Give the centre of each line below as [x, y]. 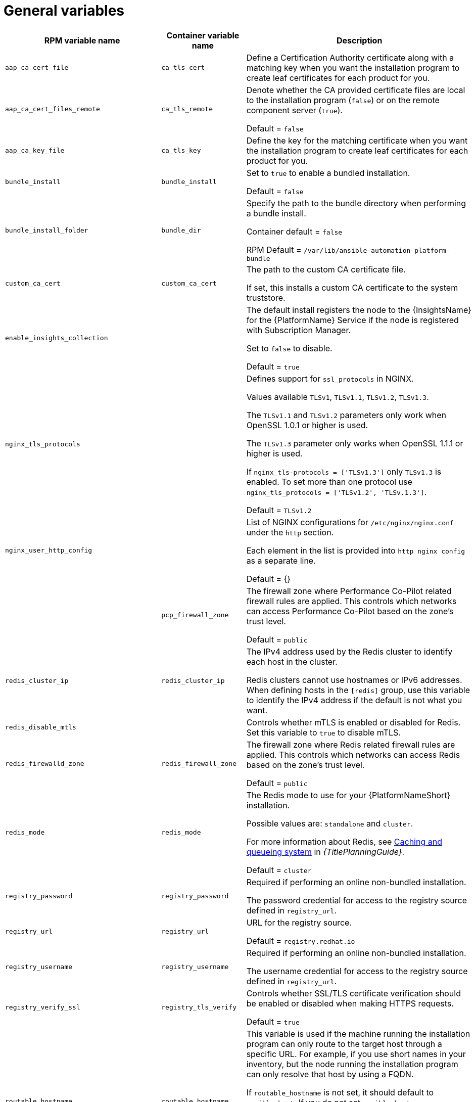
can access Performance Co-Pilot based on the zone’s [350, 611]
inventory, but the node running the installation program [352, 1064]
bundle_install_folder [47, 230]
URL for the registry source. [299, 922]
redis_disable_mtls [41, 727]
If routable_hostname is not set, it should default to [340, 1092]
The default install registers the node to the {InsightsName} [359, 310]
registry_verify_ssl [43, 1007]
